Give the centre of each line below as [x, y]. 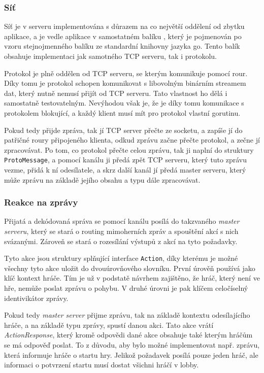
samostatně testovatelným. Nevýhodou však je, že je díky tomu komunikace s [124, 103]
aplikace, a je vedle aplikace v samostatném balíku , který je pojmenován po [123, 36]
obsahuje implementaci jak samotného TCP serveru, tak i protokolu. [110, 56]
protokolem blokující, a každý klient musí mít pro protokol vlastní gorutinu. [122, 112]
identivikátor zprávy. [36, 298]
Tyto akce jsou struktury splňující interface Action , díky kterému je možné [121, 258]
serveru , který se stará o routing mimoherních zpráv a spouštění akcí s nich [121, 231]
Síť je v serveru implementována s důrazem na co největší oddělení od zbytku [124, 26]
